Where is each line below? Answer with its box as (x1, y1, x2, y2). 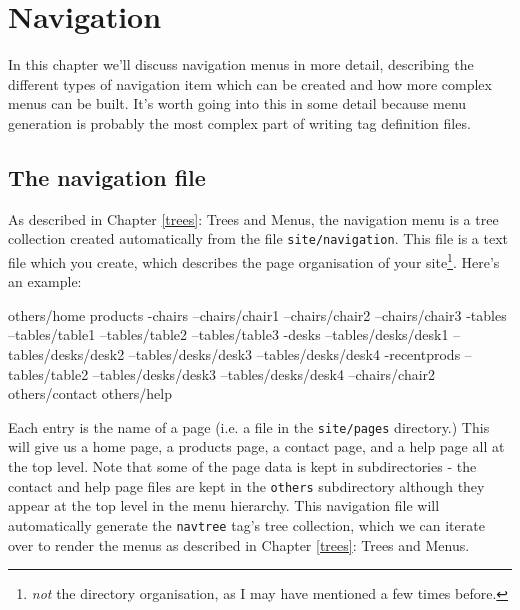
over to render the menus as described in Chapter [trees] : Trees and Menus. (8, 534, 470, 555)
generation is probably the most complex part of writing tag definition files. (8, 112, 471, 133)
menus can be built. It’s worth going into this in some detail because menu (8, 93, 467, 114)
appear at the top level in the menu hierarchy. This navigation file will (8, 495, 440, 516)
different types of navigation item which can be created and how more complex (8, 73, 492, 94)
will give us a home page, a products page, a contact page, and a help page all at (8, 436, 505, 457)
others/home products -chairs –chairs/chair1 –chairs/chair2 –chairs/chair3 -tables (8, 304, 507, 325)
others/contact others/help (8, 383, 172, 404)
